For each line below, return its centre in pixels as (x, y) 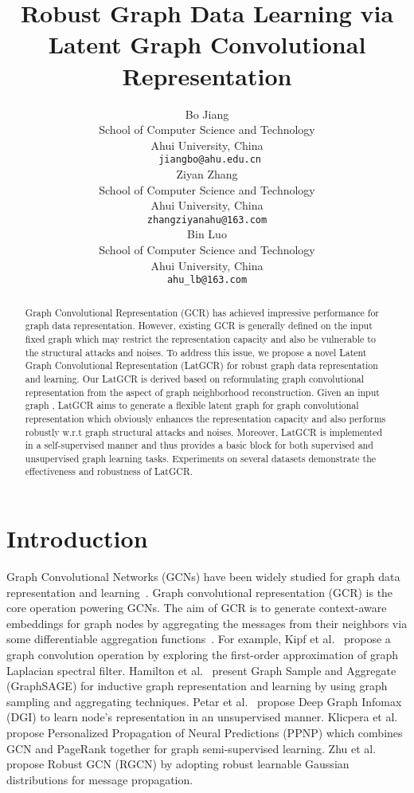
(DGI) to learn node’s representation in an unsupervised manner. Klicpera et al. (202, 717)
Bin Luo (207, 234)
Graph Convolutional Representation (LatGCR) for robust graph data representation (201, 365)
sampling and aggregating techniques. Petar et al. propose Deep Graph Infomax (204, 701)
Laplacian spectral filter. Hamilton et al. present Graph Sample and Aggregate (201, 670)
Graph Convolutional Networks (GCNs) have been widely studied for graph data (203, 577)
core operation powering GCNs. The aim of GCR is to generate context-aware (197, 608)
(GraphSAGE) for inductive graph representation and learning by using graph (197, 686)
